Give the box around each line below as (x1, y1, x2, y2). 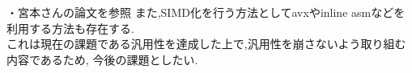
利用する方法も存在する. (6, 19, 134, 36)
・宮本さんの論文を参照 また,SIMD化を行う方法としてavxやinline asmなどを (6, 4, 406, 20)
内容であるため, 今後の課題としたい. (6, 51, 198, 67)
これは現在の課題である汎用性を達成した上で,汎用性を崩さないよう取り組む (6, 35, 406, 52)
